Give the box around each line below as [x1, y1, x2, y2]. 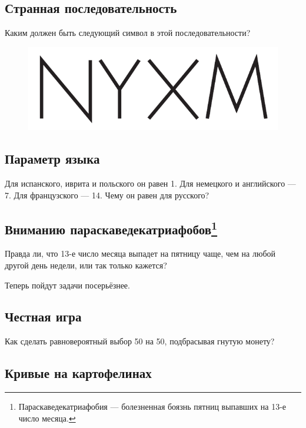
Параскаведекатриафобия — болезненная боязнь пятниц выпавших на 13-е [18, 400, 287, 413]
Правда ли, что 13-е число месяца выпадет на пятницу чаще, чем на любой [5, 247, 276, 260]
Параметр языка [5, 150, 100, 168]
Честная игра [5, 307, 82, 326]
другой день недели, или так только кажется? [5, 258, 167, 271]
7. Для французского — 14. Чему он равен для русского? [5, 188, 209, 201]
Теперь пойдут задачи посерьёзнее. [5, 278, 130, 291]
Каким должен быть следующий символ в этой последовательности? [5, 26, 251, 39]
